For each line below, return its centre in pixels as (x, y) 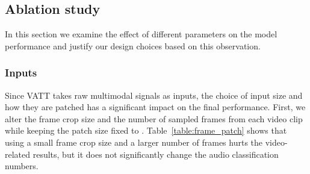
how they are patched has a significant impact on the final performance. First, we (155, 107)
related (18, 154)
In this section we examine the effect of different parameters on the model (141, 34)
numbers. (22, 166)
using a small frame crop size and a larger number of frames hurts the (134, 142)
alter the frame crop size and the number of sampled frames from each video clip (154, 118)
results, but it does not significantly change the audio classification (156, 154)
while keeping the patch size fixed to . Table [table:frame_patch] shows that (146, 130)
